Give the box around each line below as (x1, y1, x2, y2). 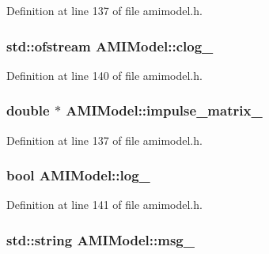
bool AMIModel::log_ (6, 165, 150, 185)
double (6, 100, 50, 120)
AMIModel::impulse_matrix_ (66, 100, 263, 120)
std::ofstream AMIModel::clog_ (6, 36, 214, 55)
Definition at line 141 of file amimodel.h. (6, 196, 203, 213)
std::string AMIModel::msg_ (6, 229, 195, 249)
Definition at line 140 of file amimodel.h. (6, 66, 203, 83)
